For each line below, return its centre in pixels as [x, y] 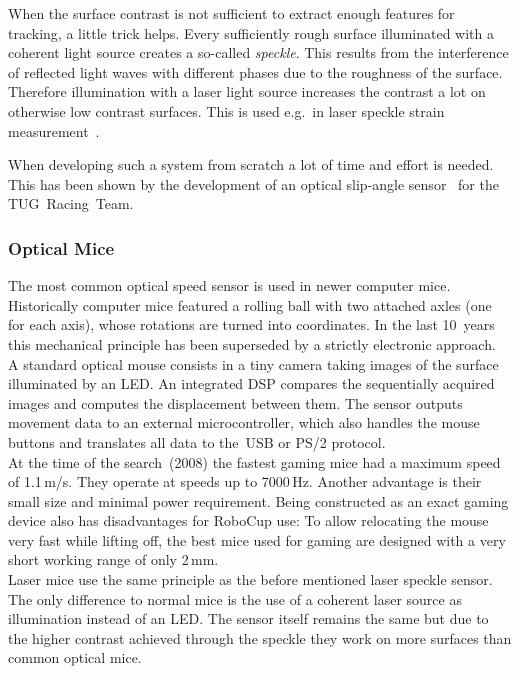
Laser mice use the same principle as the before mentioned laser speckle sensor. [250, 579]
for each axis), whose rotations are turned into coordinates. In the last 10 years [251, 324]
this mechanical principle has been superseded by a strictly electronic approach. [252, 343]
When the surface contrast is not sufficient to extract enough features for [231, 13]
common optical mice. [75, 657]
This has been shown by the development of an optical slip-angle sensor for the [253, 183]
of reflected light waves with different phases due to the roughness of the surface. [255, 71]
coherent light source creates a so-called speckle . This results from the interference [258, 52]
